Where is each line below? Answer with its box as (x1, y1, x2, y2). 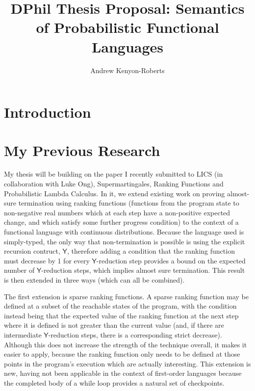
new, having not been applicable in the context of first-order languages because (4, 368, 242, 378)
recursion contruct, (4, 246, 60, 256)
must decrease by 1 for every (4, 255, 90, 265)
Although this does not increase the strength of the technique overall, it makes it (4, 339, 247, 349)
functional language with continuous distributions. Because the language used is (4, 226, 244, 236)
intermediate (4, 329, 42, 339)
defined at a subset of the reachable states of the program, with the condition (4, 301, 237, 311)
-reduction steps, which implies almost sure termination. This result (41, 265, 245, 275)
